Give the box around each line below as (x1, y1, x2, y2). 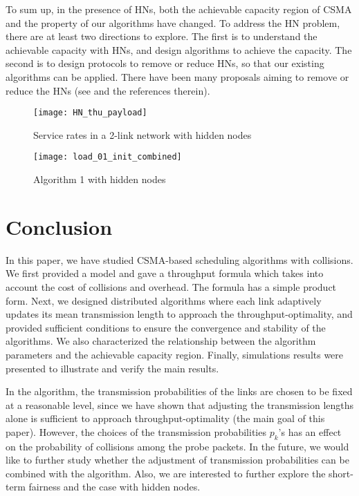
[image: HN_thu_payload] (33, 108, 147, 118)
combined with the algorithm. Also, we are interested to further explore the (6, 466, 326, 480)
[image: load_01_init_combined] (33, 152, 182, 162)
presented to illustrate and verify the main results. (6, 361, 219, 375)
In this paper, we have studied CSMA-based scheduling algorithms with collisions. (6, 252, 353, 267)
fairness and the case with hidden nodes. (28, 479, 201, 494)
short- (329, 466, 353, 480)
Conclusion (6, 212, 113, 240)
